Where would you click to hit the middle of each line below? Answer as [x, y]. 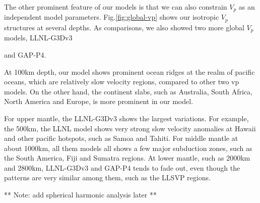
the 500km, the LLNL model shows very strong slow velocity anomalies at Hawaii [130, 128]
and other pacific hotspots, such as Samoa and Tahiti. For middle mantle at [121, 138]
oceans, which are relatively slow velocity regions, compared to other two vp [122, 82]
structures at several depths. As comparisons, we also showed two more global [124, 27]
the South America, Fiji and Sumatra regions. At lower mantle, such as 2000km [127, 158]
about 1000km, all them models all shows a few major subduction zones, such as [128, 148]
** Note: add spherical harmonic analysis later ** [80, 195]
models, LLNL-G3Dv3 [38, 38]
